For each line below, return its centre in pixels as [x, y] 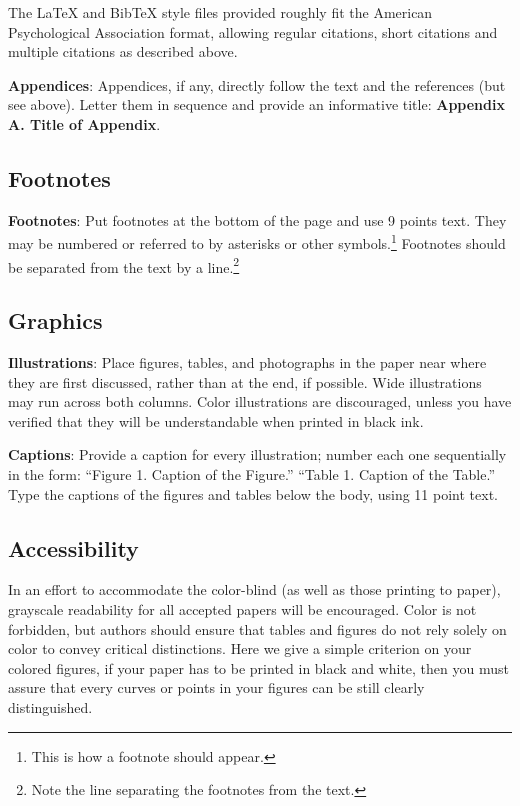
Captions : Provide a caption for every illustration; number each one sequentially [257, 454]
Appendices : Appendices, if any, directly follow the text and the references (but [257, 84]
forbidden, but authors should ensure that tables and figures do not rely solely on [257, 628]
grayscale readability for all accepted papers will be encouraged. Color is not [242, 609]
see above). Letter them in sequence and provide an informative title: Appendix [256, 104]
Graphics [55, 320]
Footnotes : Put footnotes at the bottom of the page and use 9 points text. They [257, 219]
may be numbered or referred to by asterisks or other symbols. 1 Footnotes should [257, 242]
